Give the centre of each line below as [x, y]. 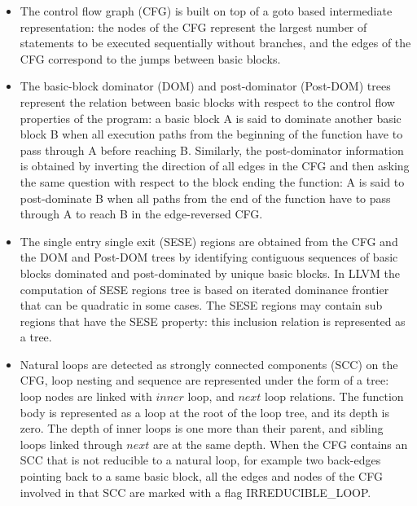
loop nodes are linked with [86, 396]
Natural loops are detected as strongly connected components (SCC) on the [209, 364]
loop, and [211, 396]
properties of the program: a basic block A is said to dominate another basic [211, 118]
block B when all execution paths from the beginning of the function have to [211, 134]
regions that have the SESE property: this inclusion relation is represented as [213, 321]
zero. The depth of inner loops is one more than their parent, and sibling [202, 428]
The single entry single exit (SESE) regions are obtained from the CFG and [209, 241]
